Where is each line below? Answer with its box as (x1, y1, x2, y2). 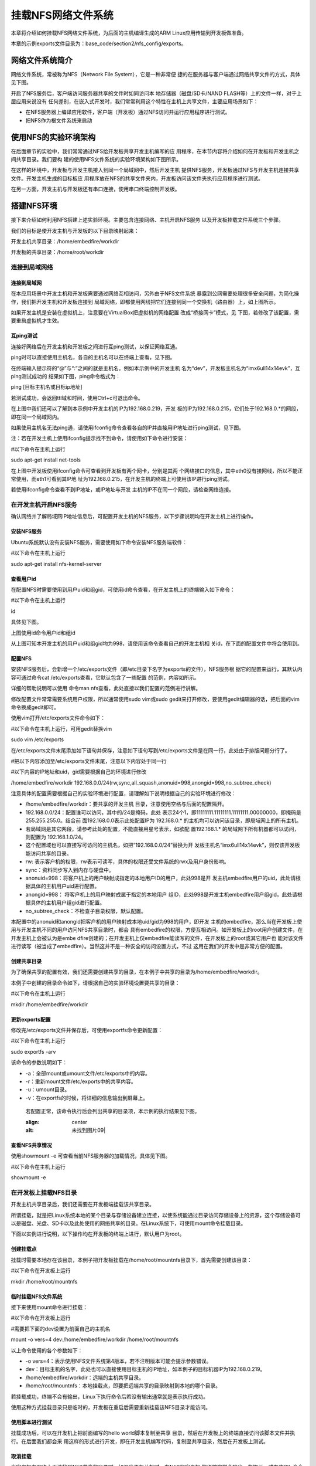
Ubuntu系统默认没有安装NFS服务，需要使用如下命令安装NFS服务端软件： (11, 538, 187, 545)
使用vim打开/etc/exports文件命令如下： (11, 714, 105, 721)
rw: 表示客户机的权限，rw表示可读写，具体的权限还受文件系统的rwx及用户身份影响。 (25, 858, 229, 865)
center (71, 1118, 88, 1125)
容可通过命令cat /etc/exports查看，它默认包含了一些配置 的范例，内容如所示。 (11, 674, 200, 681)
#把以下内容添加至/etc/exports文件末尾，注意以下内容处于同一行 (11, 757, 167, 765)
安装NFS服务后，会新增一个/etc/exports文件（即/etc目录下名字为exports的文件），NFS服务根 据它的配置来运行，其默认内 (11, 666, 303, 673)
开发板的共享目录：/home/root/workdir (11, 249, 105, 256)
